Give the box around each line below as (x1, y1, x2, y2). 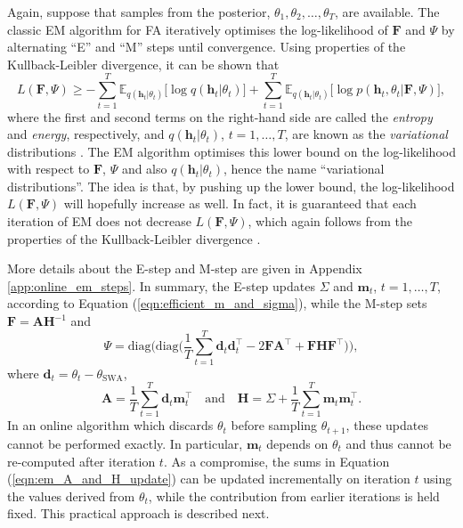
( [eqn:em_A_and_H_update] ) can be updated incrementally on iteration (7, 469, 410, 488)
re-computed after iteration (7, 451, 156, 470)
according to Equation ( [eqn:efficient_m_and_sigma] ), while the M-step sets (7, 294, 427, 313)
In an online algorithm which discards (7, 416, 214, 435)
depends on (266, 434, 329, 452)
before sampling (231, 416, 318, 435)
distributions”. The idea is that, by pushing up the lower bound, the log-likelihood (7, 176, 455, 195)
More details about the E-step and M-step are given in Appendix (7, 259, 362, 278)
